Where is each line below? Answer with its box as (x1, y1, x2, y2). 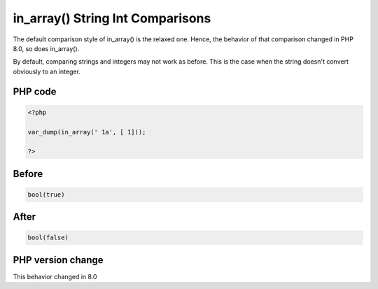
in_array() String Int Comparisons (13, 10, 211, 26)
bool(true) (27, 190, 65, 199)
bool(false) (27, 234, 69, 241)
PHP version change (13, 254, 104, 266)
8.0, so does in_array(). (13, 44, 80, 52)
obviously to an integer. (13, 67, 80, 76)
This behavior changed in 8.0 (13, 272, 97, 281)
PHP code (13, 85, 57, 97)
